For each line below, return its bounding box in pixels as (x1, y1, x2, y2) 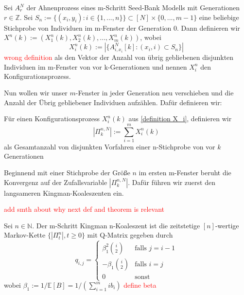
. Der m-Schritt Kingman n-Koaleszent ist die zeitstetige (32, 220, 200, 230)
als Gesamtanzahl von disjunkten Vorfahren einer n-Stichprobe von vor (4, 141, 215, 151)
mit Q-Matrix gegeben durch (87, 230, 173, 240)
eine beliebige (199, 12, 239, 22)
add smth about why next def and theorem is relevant (4, 204, 165, 214)
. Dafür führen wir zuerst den (128, 177, 215, 187)
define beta (123, 280, 157, 290)
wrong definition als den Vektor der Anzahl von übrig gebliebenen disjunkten (4, 52, 234, 62)
